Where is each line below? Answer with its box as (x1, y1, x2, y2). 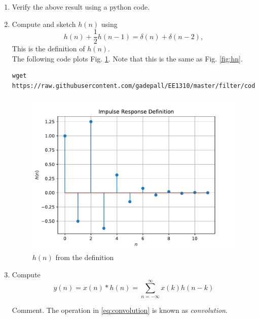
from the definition (55, 252, 114, 263)
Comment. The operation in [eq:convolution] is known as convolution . (12, 304, 228, 315)
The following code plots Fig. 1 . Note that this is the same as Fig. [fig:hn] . (12, 53, 243, 63)
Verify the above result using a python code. (12, 2, 150, 12)
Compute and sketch (12, 18, 76, 29)
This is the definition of (12, 43, 85, 54)
